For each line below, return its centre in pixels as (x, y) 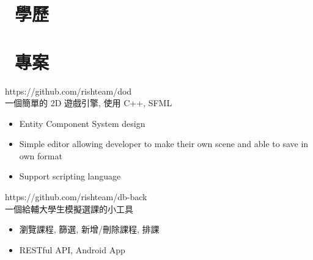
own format (41, 155)
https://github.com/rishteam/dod (68, 91)
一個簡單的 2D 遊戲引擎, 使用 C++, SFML (89, 103)
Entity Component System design (82, 123)
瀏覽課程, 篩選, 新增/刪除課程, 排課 (89, 229)
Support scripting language (70, 176)
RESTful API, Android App (72, 249)
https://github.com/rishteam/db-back (76, 197)
